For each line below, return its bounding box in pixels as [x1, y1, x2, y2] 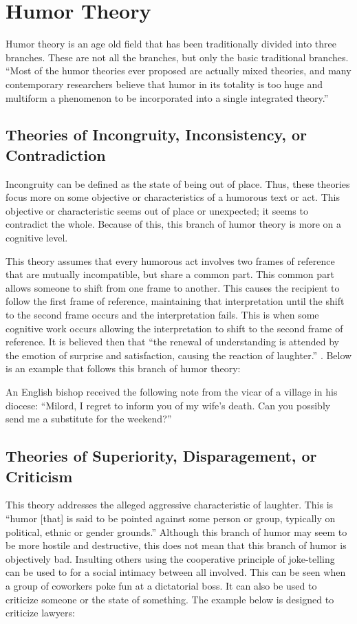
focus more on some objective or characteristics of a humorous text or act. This [6, 190, 340, 204]
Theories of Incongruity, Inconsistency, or [6, 124, 307, 145]
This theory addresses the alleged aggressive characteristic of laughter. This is [6, 497, 334, 512]
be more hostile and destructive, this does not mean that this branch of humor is [6, 538, 347, 552]
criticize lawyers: [6, 605, 75, 620]
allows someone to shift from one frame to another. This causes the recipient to [6, 280, 340, 294]
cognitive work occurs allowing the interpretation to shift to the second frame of [6, 321, 343, 335]
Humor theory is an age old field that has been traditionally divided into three [6, 36, 337, 51]
